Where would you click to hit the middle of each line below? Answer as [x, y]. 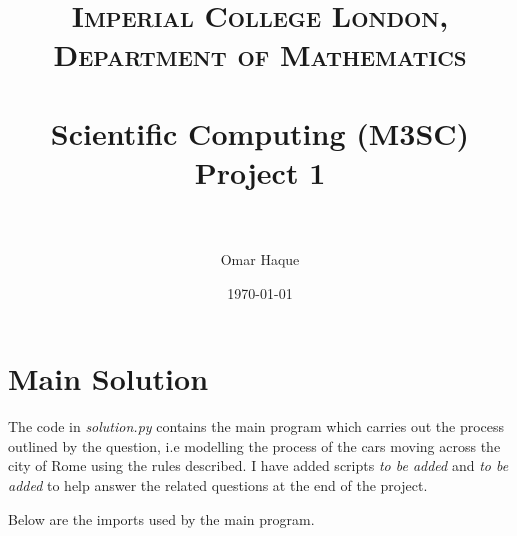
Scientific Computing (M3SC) [260, 132]
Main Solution [108, 378]
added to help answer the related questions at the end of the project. [218, 484]
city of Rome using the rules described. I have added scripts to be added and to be [258, 465]
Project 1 [260, 171]
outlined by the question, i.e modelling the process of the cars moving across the [254, 445]
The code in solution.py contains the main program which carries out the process [256, 426]
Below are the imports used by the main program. [161, 518]
